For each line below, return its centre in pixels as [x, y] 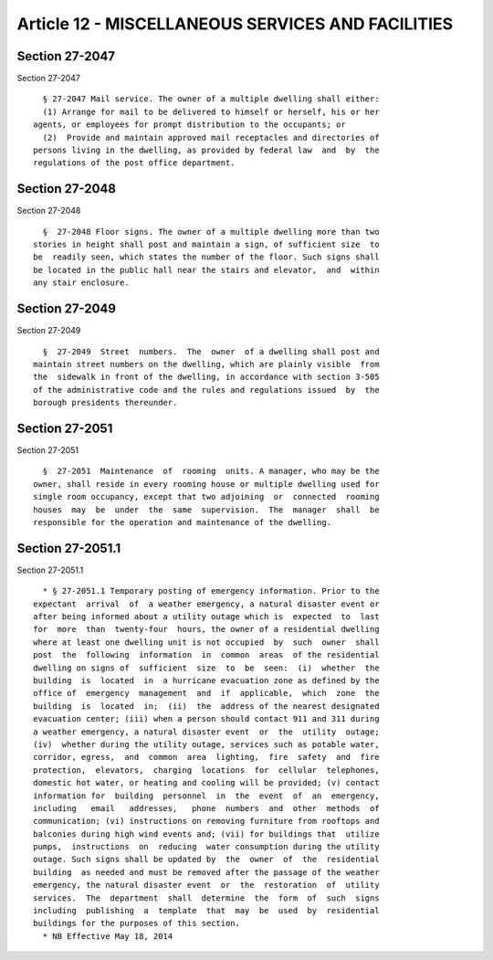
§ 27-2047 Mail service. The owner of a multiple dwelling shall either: [211, 99]
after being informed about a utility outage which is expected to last [206, 617]
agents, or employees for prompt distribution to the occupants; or [189, 125]
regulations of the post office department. [135, 163]
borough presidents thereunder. [105, 403]
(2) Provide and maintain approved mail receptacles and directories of [211, 137]
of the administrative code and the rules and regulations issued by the [206, 390]
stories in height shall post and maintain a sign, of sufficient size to [206, 245]
